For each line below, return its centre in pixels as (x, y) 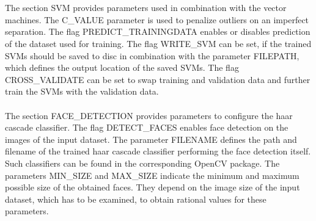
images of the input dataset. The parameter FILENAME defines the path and (151, 139)
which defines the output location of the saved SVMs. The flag (122, 67)
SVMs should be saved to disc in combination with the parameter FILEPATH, (152, 55)
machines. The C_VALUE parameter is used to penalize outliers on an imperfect (157, 19)
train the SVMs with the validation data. (82, 91)
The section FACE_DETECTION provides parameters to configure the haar (149, 115)
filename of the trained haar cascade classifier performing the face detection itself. (158, 151)
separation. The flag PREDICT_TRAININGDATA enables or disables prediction (158, 31)
